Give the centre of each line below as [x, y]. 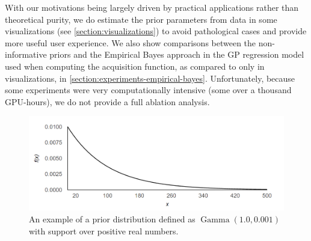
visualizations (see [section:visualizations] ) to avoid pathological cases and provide [156, 31]
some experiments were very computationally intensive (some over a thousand [148, 90]
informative [26, 54]
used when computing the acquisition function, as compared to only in [135, 66]
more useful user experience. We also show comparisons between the [131, 42]
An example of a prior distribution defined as [112, 219]
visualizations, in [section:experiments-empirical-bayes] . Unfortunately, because [150, 78]
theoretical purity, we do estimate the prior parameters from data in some [141, 19]
